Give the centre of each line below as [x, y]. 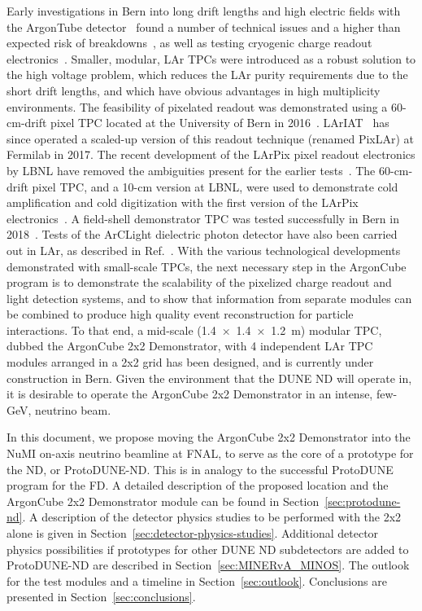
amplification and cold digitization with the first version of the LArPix [183, 202]
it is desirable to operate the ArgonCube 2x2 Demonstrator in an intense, [190, 394]
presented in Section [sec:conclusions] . [101, 597]
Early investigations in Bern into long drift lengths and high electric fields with [204, 11]
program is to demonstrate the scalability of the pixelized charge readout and [199, 282]
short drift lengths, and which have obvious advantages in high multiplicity [194, 90]
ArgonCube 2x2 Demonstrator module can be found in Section [163, 501]
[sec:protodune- [363, 501]
